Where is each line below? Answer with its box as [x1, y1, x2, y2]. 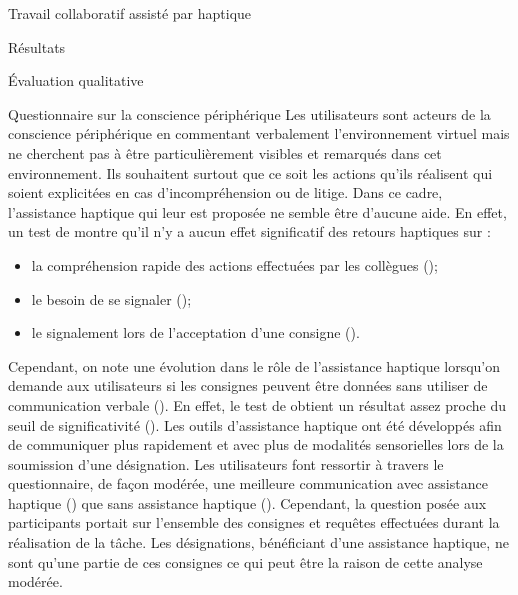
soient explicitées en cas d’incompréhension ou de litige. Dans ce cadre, [8, 182, 443, 203]
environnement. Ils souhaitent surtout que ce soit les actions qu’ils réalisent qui [8, 162, 493, 183]
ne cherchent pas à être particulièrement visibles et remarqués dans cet [8, 142, 442, 163]
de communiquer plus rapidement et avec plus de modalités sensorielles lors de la [8, 434, 504, 455]
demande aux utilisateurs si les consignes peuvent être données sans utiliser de [8, 375, 488, 396]
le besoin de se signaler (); [31, 288, 192, 309]
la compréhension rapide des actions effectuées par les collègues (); [31, 254, 438, 275]
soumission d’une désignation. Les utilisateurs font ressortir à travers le [8, 453, 444, 474]
